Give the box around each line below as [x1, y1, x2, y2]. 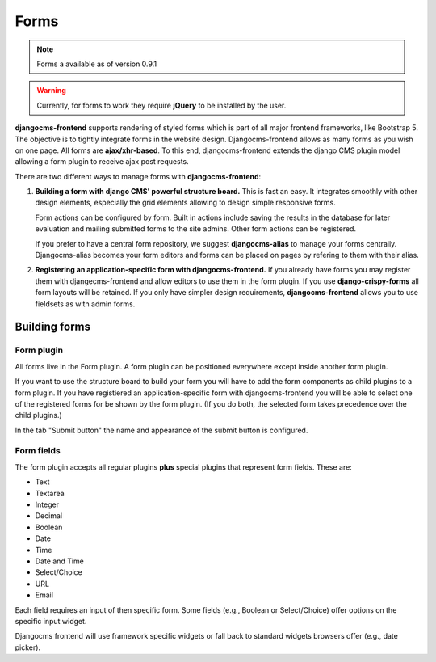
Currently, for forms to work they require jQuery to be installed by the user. [36, 100, 287, 110]
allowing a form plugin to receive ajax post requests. [15, 157, 189, 167]
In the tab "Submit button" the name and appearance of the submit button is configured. [15, 425, 308, 435]
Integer [35, 500, 60, 509]
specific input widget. [15, 616, 87, 626]
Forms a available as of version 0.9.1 [36, 59, 157, 69]
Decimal [35, 511, 63, 521]
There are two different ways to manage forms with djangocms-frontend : [15, 171, 262, 181]
